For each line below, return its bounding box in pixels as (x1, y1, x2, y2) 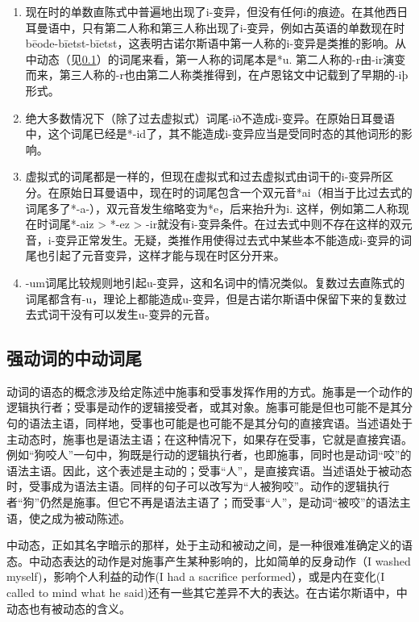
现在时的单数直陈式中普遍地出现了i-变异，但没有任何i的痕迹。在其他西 (25, 3, 397, 19)
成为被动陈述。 (51, 509, 131, 526)
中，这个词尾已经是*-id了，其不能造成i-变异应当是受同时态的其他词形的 (25, 125, 401, 142)
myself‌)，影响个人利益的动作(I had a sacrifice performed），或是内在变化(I (6, 568, 385, 585)
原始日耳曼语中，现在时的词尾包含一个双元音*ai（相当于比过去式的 (59, 183, 413, 200)
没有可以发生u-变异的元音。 (70, 306, 217, 323)
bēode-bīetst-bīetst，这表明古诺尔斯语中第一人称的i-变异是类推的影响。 (25, 35, 396, 52)
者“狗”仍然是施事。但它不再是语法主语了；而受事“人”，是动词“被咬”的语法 (6, 494, 400, 511)
